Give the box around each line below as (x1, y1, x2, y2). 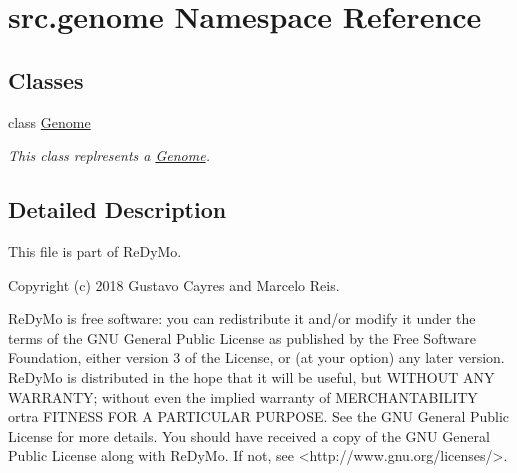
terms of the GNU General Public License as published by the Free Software (8, 327, 476, 348)
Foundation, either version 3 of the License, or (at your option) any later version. (8, 347, 505, 368)
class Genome (8, 111, 91, 132)
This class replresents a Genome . (8, 145, 210, 166)
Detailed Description (8, 194, 227, 225)
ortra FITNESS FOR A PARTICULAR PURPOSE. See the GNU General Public (8, 406, 510, 427)
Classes (8, 64, 84, 95)
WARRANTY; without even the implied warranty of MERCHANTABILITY (8, 386, 478, 407)
